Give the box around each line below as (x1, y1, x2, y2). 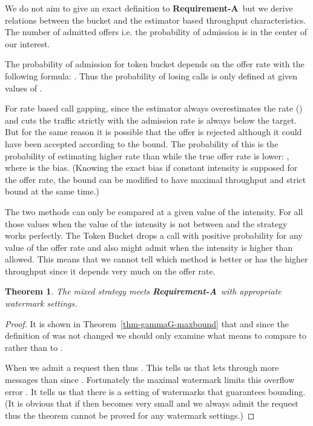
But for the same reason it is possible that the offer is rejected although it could (5, 125, 302, 138)
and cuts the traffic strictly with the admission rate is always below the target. (5, 113, 297, 126)
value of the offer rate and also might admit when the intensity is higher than (5, 241, 293, 253)
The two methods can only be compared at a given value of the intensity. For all (5, 205, 303, 218)
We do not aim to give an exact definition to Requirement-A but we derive (5, 2, 293, 14)
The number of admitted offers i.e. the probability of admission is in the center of (5, 25, 308, 38)
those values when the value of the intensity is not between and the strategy (5, 217, 288, 230)
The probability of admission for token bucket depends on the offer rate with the (5, 58, 305, 70)
